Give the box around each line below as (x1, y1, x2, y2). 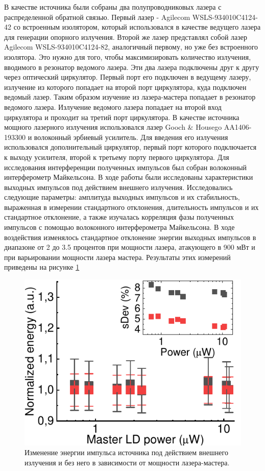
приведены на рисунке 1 (4, 262, 80, 272)
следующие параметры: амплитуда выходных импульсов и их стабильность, (4, 192, 240, 202)
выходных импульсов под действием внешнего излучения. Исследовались (4, 181, 233, 192)
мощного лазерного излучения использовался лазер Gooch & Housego (4, 122, 222, 132)
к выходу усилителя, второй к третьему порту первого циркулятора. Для (4, 151, 229, 162)
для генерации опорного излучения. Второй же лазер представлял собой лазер (4, 31, 248, 42)
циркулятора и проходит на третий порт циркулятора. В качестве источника (4, 111, 239, 122)
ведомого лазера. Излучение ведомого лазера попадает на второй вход (4, 101, 222, 112)
